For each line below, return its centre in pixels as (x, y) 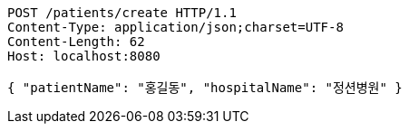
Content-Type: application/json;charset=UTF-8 (175, 27)
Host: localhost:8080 (84, 56)
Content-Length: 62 (76, 42)
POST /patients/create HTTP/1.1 (122, 13)
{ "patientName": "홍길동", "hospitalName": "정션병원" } (205, 88)
